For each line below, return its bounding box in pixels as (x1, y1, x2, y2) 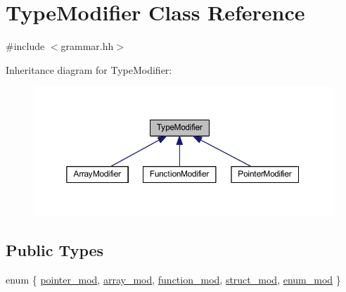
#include (6, 39, 45, 53)
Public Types (6, 239, 104, 261)
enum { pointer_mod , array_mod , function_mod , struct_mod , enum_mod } (6, 272, 341, 286)
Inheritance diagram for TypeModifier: (6, 62, 172, 77)
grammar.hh (60, 39, 114, 53)
